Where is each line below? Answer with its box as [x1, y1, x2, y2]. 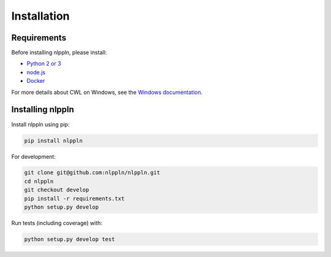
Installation [11, 9, 70, 23]
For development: [11, 153, 56, 160]
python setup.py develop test [24, 236, 115, 243]
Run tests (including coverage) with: [11, 220, 102, 227]
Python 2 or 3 [26, 60, 61, 67]
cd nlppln [24, 178, 54, 185]
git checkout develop [24, 186, 89, 193]
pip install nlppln [24, 137, 83, 144]
